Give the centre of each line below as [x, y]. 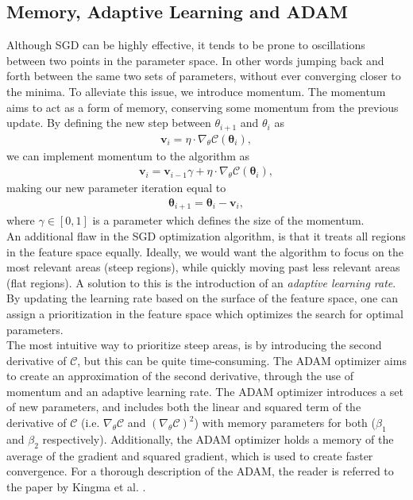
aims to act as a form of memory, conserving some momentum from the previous [203, 107]
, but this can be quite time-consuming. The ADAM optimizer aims [242, 360]
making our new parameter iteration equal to [116, 188]
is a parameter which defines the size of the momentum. [228, 220]
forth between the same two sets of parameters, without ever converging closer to [204, 76]
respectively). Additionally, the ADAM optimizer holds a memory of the [218, 438]
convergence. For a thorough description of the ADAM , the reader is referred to [200, 471]
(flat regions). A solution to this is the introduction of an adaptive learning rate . [201, 282]
